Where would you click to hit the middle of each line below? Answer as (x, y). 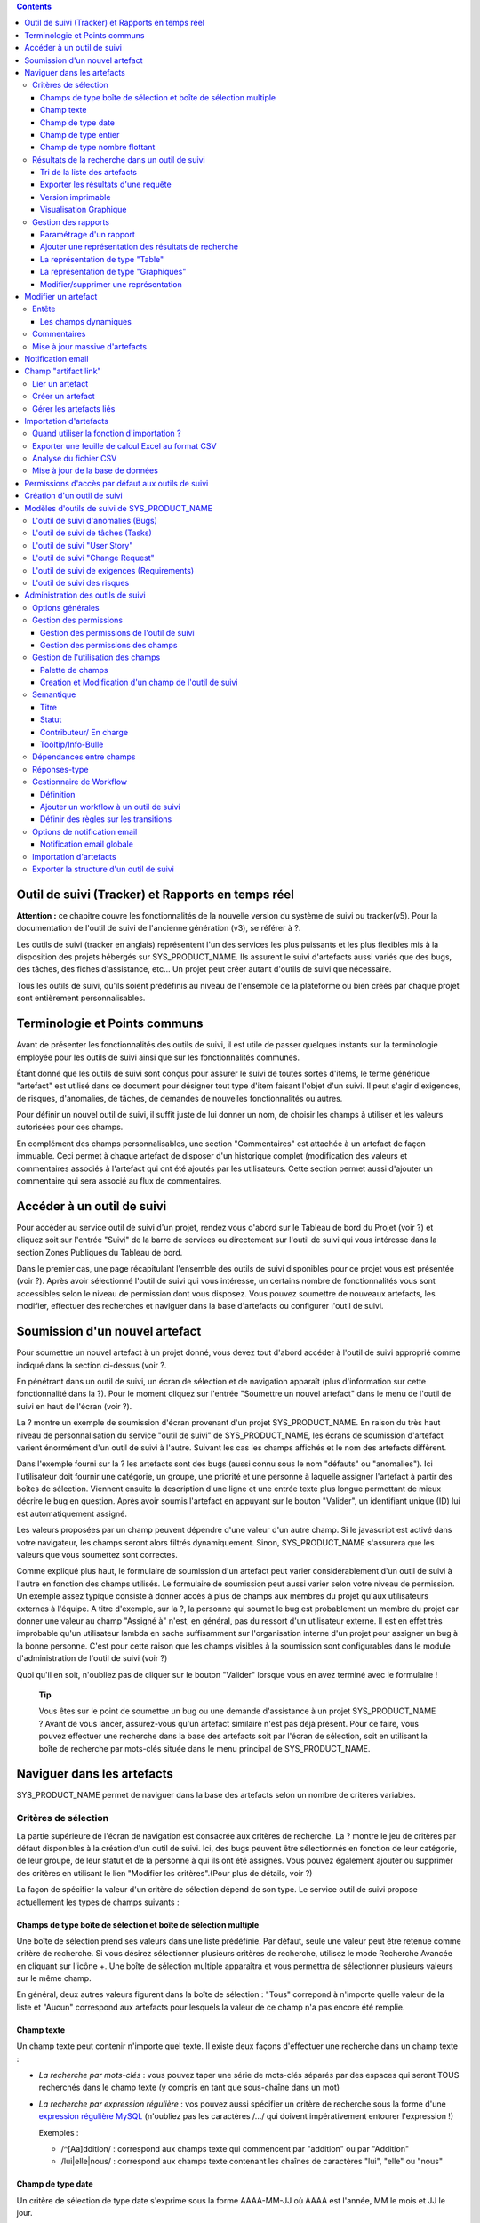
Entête (44, 309)
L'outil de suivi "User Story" (83, 545)
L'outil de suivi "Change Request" (93, 558)
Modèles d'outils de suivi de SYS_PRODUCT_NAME (119, 508)
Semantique (54, 694)
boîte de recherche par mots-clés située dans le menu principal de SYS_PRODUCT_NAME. (204, 1748)
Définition (58, 794)
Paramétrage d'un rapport (88, 235)
